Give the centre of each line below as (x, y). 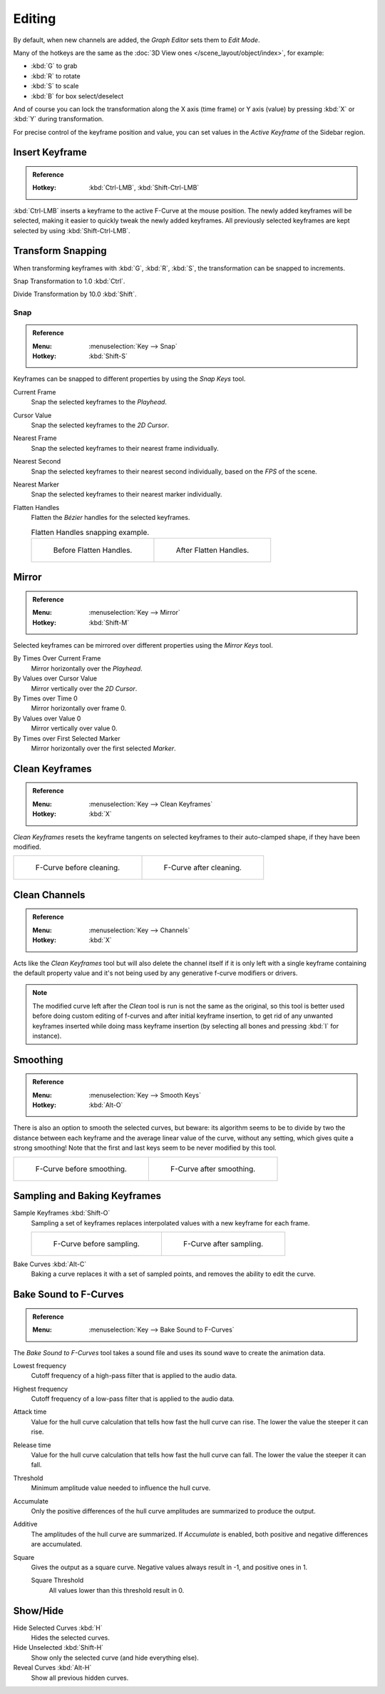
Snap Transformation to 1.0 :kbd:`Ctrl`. (69, 281)
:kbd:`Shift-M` (109, 622)
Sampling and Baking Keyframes (87, 1196)
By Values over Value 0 (47, 718)
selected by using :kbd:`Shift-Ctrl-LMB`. (72, 230)
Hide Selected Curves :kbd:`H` (58, 1628)
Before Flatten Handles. (93, 550)
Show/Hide (38, 1611)
